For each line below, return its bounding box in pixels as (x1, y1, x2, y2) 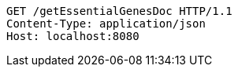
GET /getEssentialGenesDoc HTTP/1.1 (6, 5, 232, 17)
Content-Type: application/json (6, 17, 206, 30)
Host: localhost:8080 (6, 30, 139, 42)
